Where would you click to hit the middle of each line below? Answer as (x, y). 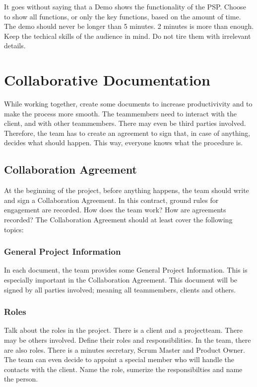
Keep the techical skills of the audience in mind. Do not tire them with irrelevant (128, 36)
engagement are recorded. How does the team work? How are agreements (115, 210)
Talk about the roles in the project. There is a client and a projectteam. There (123, 330)
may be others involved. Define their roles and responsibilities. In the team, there (128, 340)
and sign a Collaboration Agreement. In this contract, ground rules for (111, 200)
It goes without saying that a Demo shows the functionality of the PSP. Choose (125, 6)
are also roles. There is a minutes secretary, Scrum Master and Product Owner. (125, 349)
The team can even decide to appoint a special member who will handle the (119, 359)
